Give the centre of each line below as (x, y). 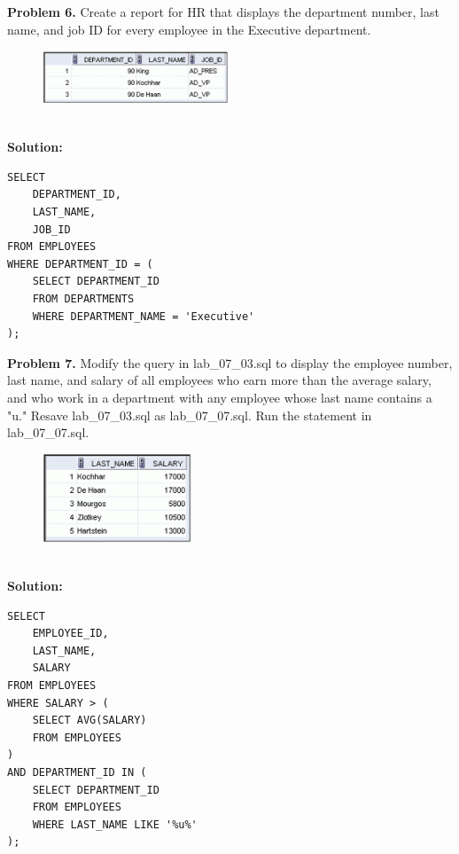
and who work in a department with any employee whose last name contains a (220, 397)
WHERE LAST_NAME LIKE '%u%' (115, 824)
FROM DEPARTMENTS (83, 299)
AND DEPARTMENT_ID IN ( (77, 772)
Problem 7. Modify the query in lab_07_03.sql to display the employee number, (230, 362)
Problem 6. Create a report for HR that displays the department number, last (223, 12)
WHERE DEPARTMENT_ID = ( (80, 264)
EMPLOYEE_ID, (70, 634)
